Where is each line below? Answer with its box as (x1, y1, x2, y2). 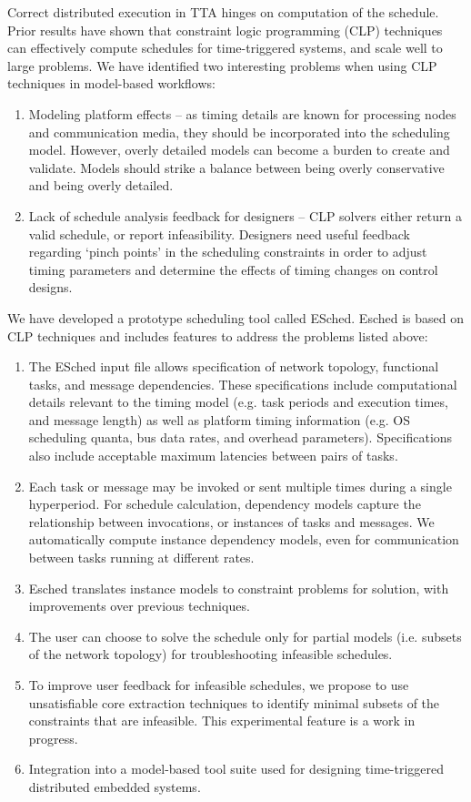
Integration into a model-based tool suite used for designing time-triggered (28, 759, 445, 778)
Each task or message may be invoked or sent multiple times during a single (28, 476, 452, 495)
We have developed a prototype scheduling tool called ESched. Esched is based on (7, 308, 465, 327)
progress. (28, 728, 78, 747)
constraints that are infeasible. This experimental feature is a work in (28, 711, 416, 730)
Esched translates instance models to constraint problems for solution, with (28, 578, 449, 597)
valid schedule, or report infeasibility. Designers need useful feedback (28, 224, 410, 243)
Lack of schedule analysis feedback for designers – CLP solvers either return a (28, 206, 462, 225)
